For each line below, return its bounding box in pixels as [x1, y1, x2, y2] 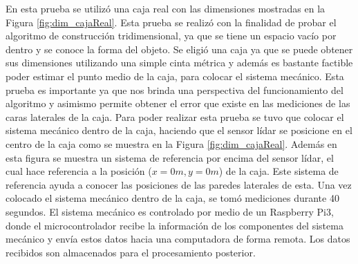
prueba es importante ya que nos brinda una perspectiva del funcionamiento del [6, 82, 343, 97]
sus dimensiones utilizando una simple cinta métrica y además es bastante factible [6, 55, 353, 70]
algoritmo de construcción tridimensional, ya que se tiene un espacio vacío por [6, 28, 337, 43]
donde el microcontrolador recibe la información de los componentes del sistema [6, 218, 343, 232]
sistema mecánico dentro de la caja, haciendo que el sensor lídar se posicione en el [6, 123, 352, 138]
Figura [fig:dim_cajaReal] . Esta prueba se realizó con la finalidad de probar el [6, 15, 337, 29]
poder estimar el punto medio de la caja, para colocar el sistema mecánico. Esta [6, 68, 344, 83]
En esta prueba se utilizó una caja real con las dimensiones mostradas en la [6, 1, 326, 15]
